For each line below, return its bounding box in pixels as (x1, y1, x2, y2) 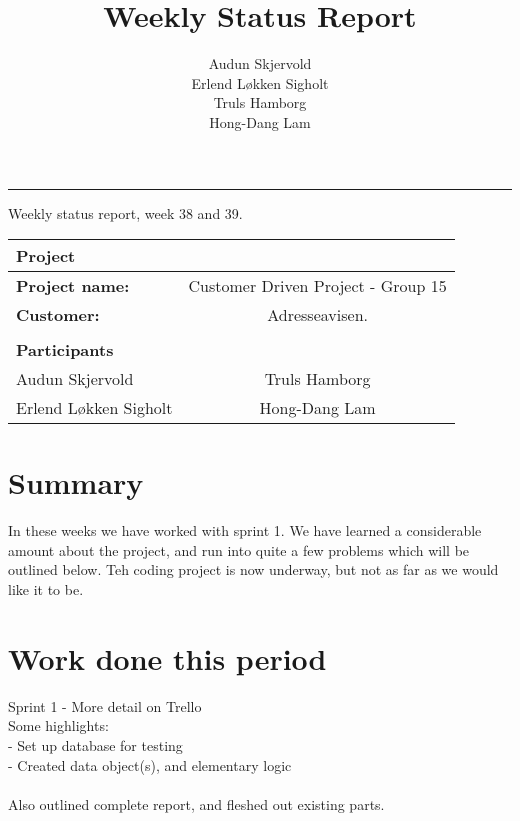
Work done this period (8, 637, 327, 678)
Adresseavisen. (267, 303, 368, 327)
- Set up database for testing (8, 734, 183, 755)
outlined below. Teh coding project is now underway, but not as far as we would (8, 559, 499, 580)
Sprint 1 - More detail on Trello (8, 695, 202, 716)
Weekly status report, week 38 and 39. (8, 202, 243, 223)
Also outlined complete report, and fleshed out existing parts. (8, 793, 385, 814)
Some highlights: (8, 715, 109, 736)
